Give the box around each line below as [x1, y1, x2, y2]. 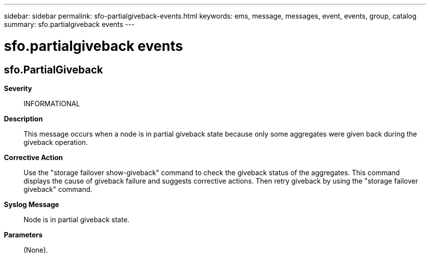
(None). [24, 245, 48, 254]
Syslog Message [4, 200, 59, 209]
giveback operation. [24, 138, 88, 146]
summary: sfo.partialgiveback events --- [4, 20, 135, 28]
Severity [4, 84, 32, 93]
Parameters [4, 230, 43, 239]
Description [4, 114, 43, 123]
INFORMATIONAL [24, 99, 81, 108]
